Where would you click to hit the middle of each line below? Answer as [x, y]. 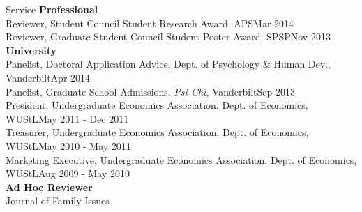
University [31, 50]
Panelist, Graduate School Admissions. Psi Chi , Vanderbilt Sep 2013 [151, 91]
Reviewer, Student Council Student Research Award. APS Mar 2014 [150, 23]
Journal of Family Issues [58, 200]
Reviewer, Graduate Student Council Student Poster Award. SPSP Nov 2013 [168, 37]
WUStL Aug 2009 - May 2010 [68, 173]
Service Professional [52, 9]
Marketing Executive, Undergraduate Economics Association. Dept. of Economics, [181, 159]
